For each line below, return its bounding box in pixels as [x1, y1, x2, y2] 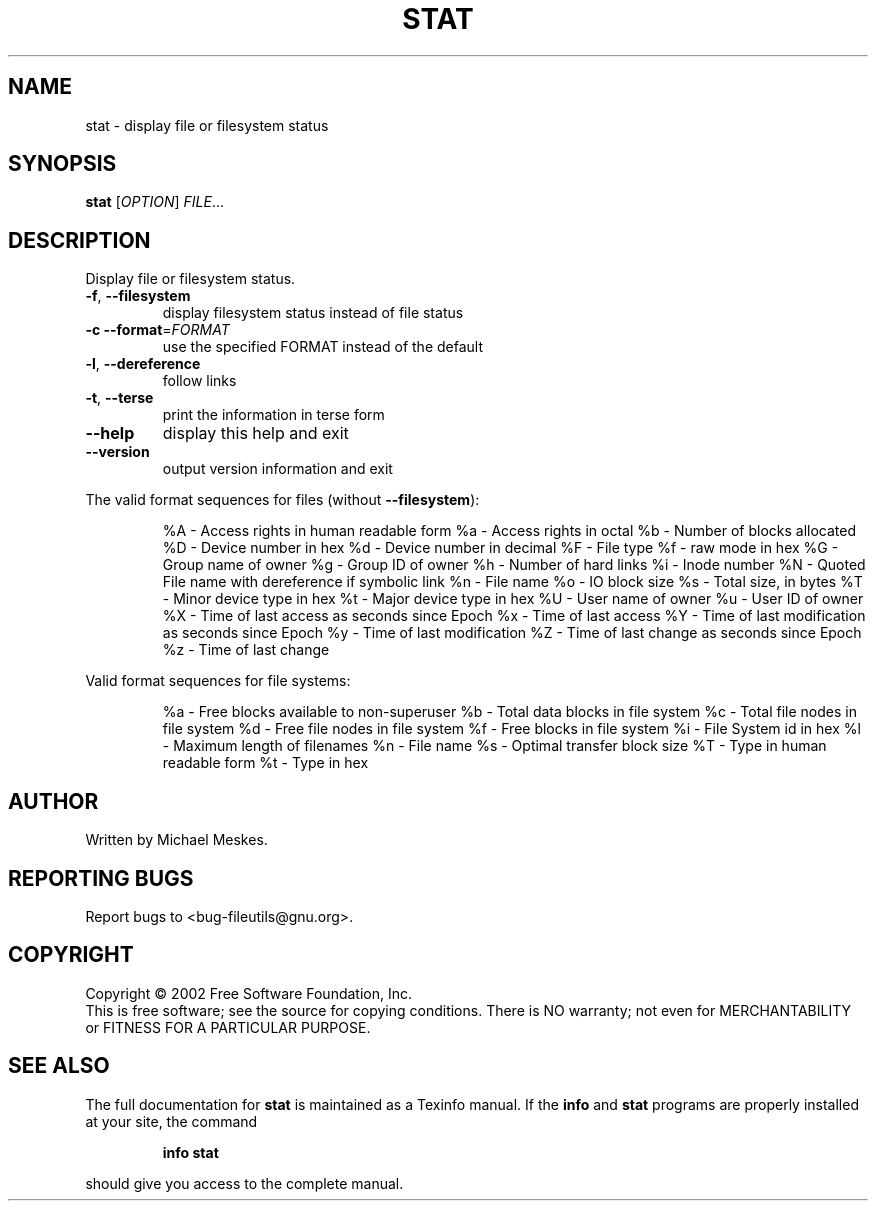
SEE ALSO [8, 1053, 110, 1079]
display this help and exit [162, 423, 349, 444]
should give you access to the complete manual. [85, 1174, 404, 1192]
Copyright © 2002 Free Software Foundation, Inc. [85, 984, 413, 1002]
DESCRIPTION [8, 227, 151, 253]
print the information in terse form [162, 406, 385, 424]
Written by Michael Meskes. [85, 831, 268, 849]
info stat [162, 1143, 219, 1161]
